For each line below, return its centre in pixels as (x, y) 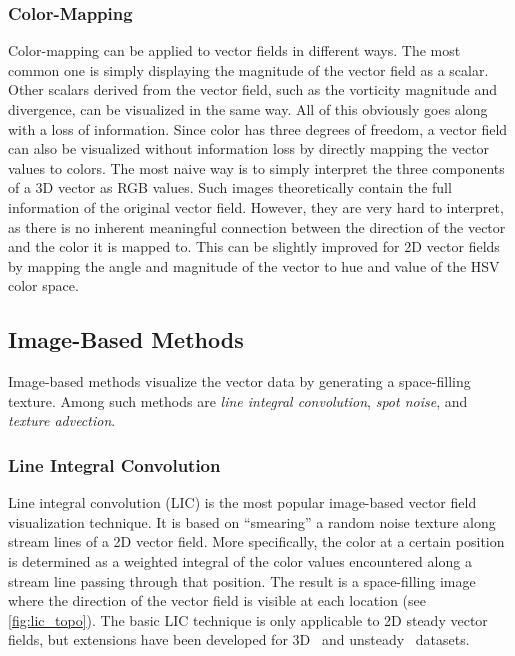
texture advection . (62, 420)
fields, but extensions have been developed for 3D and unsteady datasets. (239, 639)
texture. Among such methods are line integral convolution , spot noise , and (238, 400)
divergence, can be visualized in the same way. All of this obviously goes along (248, 109)
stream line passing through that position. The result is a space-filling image (242, 580)
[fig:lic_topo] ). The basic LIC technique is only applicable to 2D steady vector (248, 619)
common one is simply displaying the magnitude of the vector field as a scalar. (248, 69)
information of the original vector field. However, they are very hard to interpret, (256, 206)
